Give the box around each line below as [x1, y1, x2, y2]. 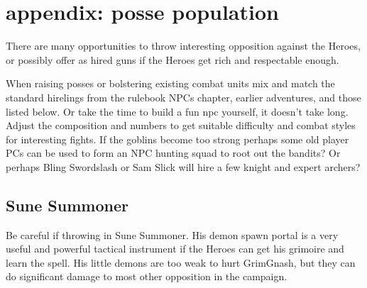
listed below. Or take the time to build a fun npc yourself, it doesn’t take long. [6, 104, 349, 118]
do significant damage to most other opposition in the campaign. [6, 269, 287, 284]
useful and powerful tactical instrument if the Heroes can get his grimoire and [6, 241, 344, 256]
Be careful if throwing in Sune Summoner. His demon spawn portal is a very [6, 227, 339, 242]
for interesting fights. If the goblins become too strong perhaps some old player [6, 131, 349, 146]
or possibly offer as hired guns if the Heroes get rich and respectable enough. [6, 52, 339, 67]
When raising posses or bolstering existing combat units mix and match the [6, 76, 335, 91]
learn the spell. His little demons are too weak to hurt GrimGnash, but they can [6, 255, 356, 270]
